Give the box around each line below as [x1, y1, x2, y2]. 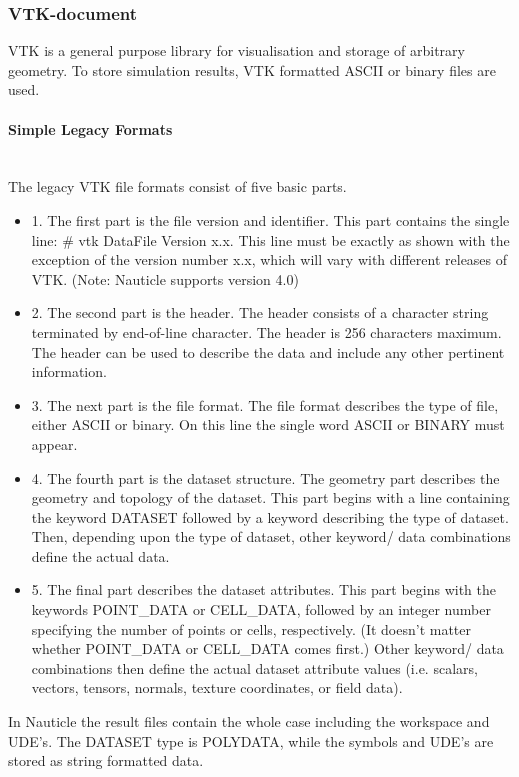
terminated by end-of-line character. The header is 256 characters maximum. [31, 321, 502, 342]
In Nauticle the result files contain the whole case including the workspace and [8, 711, 490, 732]
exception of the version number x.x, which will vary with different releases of [31, 249, 508, 270]
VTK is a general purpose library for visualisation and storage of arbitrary [8, 40, 465, 61]
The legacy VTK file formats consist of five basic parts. [8, 176, 347, 197]
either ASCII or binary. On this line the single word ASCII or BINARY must [31, 414, 505, 435]
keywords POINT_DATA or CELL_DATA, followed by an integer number [31, 599, 491, 620]
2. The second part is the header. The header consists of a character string [31, 302, 489, 323]
